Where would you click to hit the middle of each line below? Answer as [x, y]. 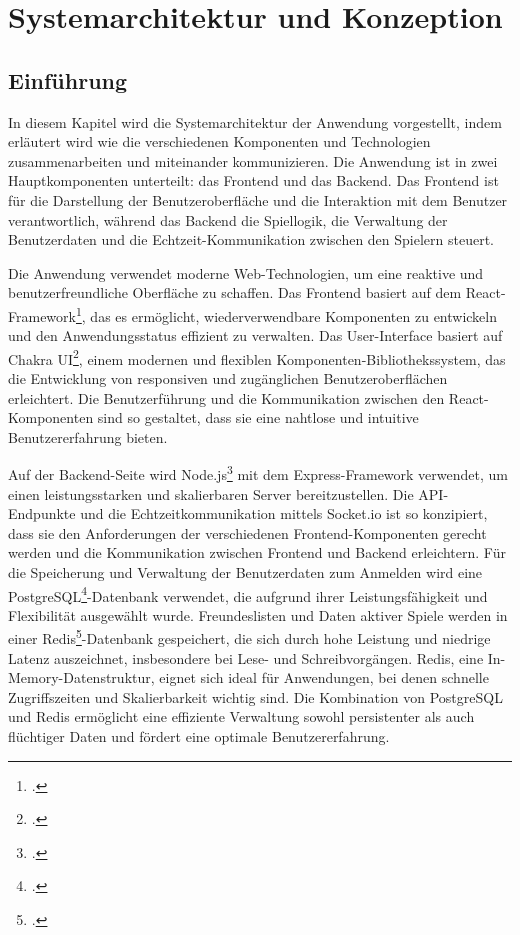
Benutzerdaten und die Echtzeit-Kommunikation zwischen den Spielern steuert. [251, 239]
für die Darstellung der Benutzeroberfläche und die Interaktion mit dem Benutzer [258, 199]
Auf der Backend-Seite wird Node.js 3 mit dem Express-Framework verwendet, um [258, 473]
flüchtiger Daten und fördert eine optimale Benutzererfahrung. [199, 736]
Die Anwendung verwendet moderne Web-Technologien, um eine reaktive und [246, 272]
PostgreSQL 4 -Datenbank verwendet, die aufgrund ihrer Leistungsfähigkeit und [248, 594]
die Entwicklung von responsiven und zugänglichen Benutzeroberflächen [228, 378]
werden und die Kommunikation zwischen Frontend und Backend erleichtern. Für [257, 552]
